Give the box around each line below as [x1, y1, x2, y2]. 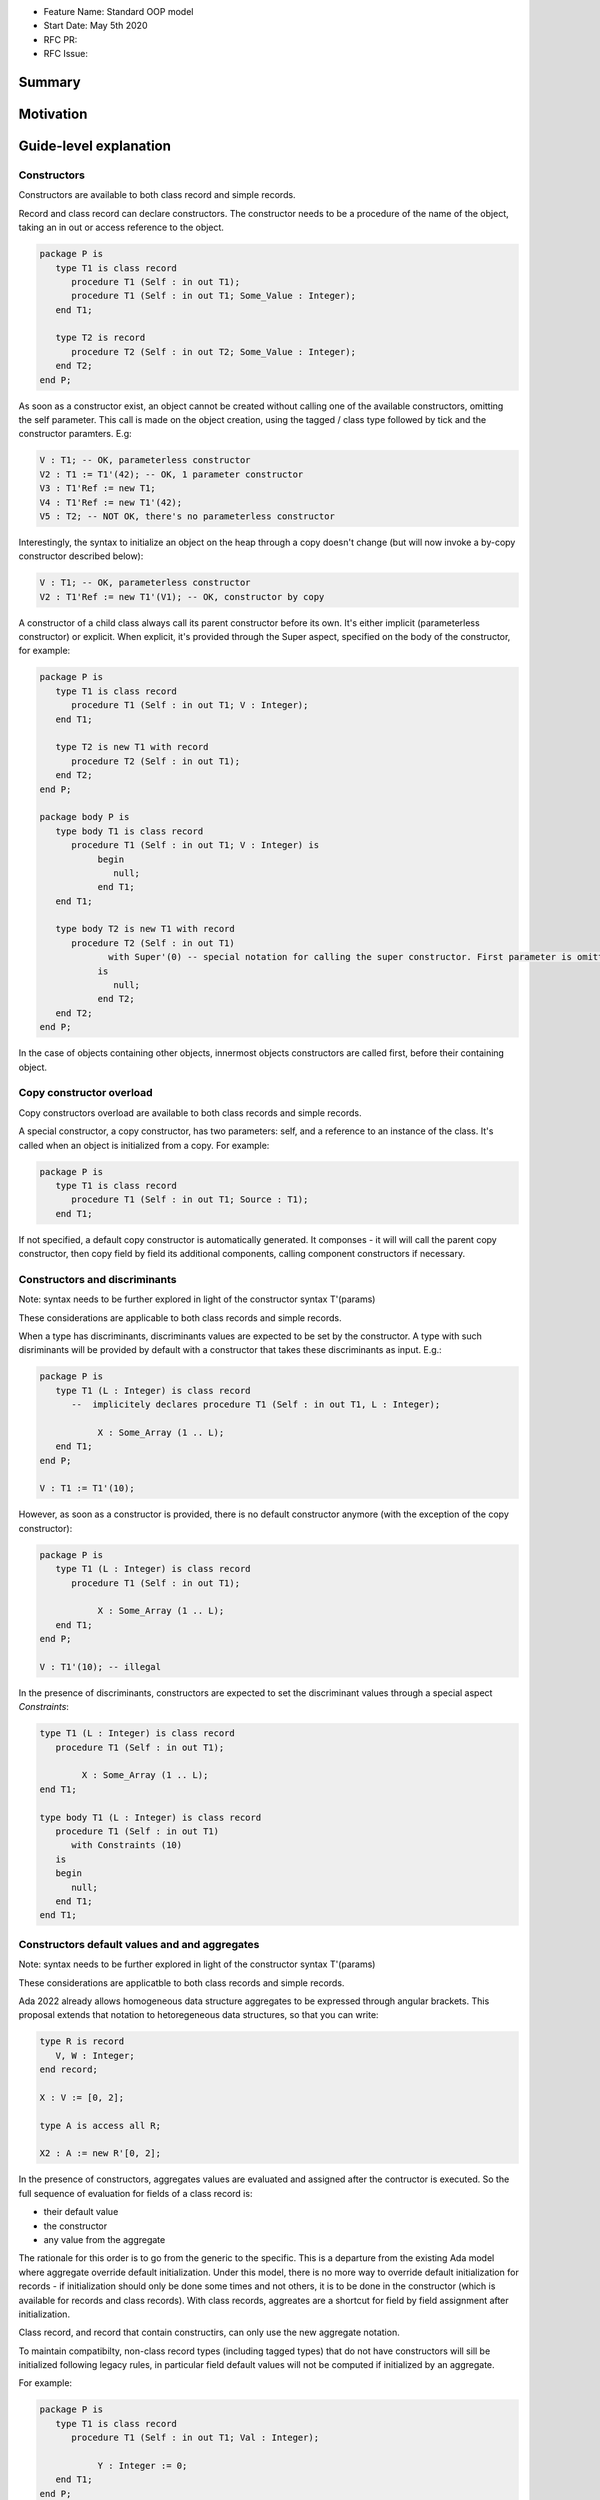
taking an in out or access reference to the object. [18, 221, 225, 234]
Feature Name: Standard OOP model [43, 6, 194, 17]
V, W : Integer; [55, 2050, 135, 2061]
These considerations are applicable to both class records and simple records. [18, 1311, 342, 1324]
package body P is [39, 811, 130, 823]
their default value [43, 2206, 119, 2218]
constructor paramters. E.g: [18, 428, 132, 440]
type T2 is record [55, 332, 146, 344]
